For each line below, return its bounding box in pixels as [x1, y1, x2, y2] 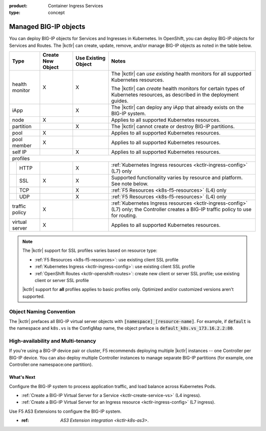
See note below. [111, 180, 149, 187]
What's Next [9, 374, 35, 380]
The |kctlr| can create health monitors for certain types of [111, 85, 245, 92]
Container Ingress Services [48, 3, 103, 8]
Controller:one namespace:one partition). [9, 361, 93, 367]
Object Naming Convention [9, 308, 76, 315]
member [12, 142, 32, 149]
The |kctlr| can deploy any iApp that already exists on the [111, 104, 244, 111]
